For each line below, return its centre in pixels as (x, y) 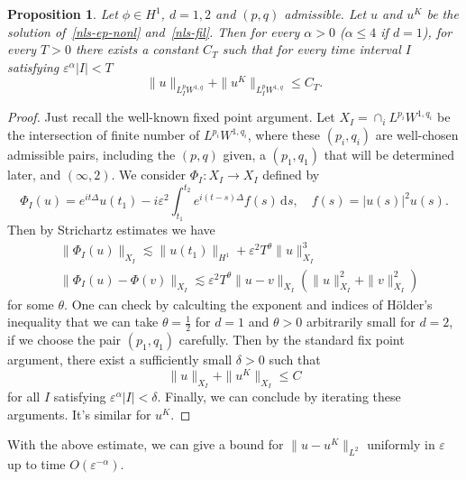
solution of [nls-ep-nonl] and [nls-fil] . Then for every (154, 31)
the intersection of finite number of (104, 135)
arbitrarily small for (361, 322)
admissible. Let (325, 14)
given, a (244, 155)
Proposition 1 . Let (63, 14)
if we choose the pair (64, 340)
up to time (37, 463)
